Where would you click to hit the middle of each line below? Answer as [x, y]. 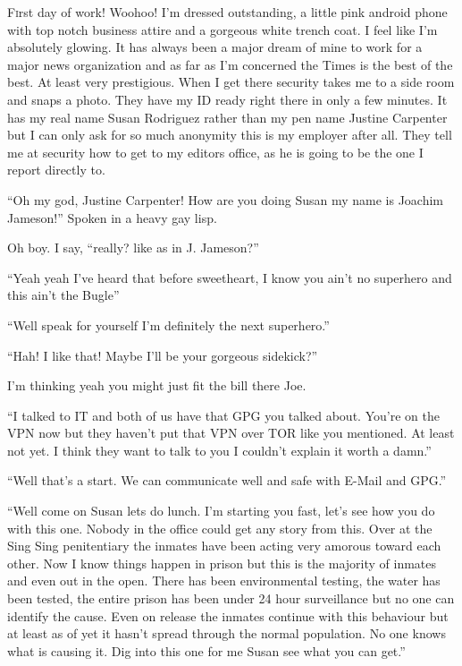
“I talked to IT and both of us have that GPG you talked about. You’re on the [223, 415]
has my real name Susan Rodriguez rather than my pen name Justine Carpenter [227, 117]
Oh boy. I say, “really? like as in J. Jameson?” [133, 248]
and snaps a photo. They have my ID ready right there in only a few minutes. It [227, 99]
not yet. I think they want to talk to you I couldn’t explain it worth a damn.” [219, 450]
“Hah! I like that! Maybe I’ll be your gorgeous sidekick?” [163, 355]
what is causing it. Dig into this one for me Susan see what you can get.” [206, 650]
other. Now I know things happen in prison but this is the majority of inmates [222, 563]
